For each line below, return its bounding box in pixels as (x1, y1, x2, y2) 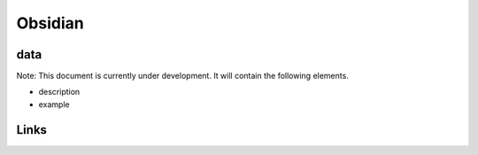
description (38, 87, 81, 97)
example (38, 98, 70, 110)
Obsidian (16, 13, 84, 33)
